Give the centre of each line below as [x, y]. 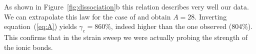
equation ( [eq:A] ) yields [40, 26]
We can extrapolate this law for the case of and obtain [87, 16]
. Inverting [211, 16]
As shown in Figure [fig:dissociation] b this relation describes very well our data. [126, 6]
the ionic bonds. [28, 47]
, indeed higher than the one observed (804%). [182, 26]
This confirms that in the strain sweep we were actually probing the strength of [126, 37]
